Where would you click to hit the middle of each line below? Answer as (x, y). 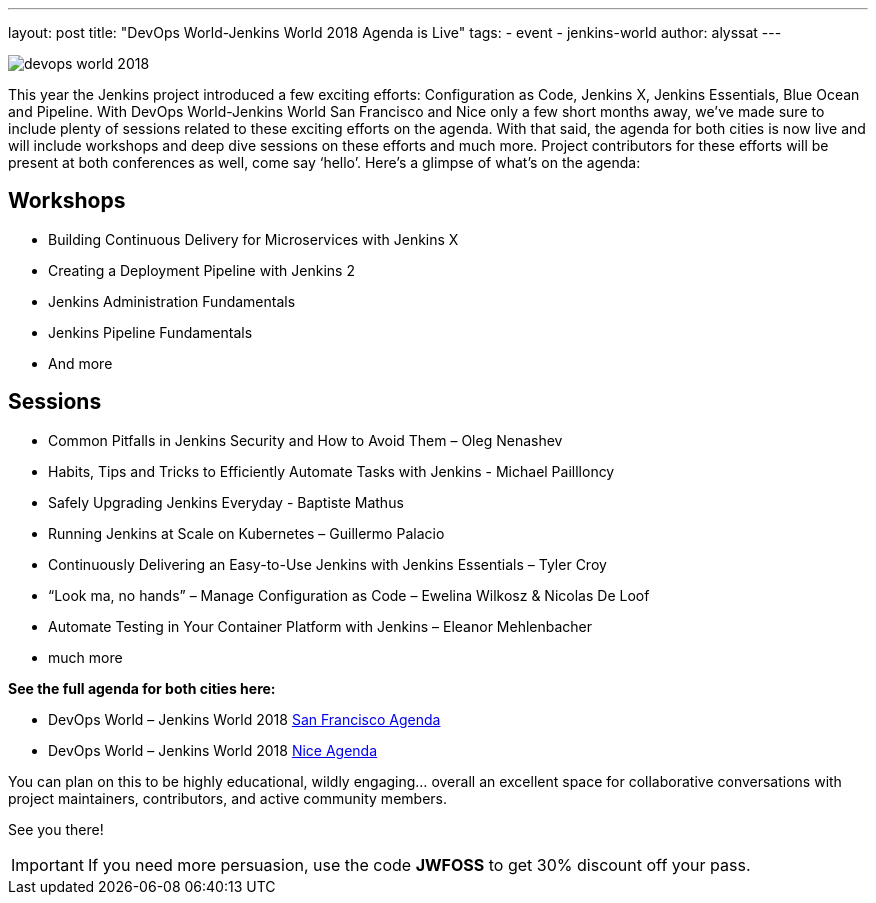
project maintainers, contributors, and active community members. (227, 798)
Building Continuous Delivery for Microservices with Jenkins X (253, 239)
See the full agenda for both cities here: (142, 688)
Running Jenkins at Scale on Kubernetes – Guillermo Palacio (246, 533)
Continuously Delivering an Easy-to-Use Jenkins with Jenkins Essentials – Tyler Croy (327, 564)
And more (80, 363)
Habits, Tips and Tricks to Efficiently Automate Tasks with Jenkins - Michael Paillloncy (331, 471)
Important (47, 864)
